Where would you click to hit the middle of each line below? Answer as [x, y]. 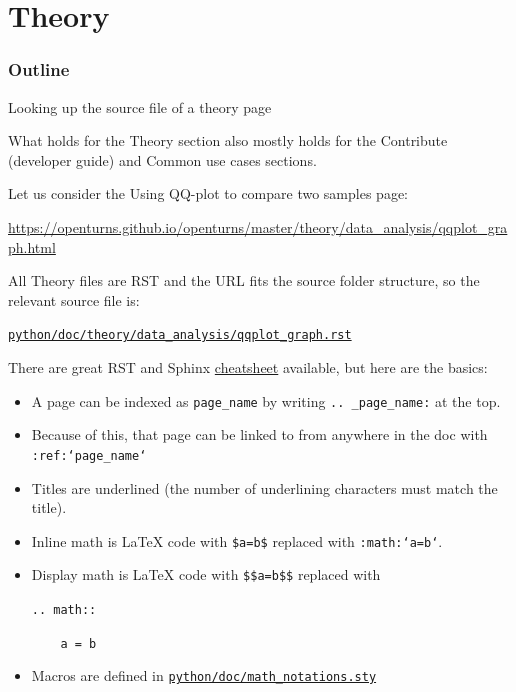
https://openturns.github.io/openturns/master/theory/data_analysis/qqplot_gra [258, 226]
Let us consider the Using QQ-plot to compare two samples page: [208, 193]
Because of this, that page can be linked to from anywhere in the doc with [259, 434]
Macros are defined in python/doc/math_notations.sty [204, 675]
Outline [39, 69]
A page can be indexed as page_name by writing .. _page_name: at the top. [266, 400]
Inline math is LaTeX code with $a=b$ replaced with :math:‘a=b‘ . [237, 540]
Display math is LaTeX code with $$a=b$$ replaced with [206, 574]
